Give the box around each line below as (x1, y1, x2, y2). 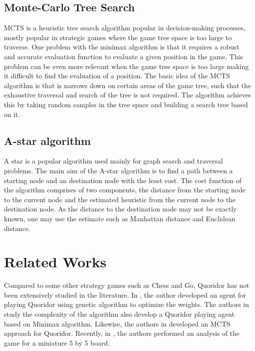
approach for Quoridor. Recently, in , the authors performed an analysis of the (4, 328, 240, 338)
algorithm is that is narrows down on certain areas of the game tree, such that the (4, 80, 251, 90)
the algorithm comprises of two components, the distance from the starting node (4, 185, 246, 195)
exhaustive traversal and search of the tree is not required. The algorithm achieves (4, 90, 251, 100)
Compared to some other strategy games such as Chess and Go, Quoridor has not (4, 280, 250, 290)
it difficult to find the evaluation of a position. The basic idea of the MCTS (4, 70, 230, 81)
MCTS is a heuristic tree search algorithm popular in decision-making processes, (4, 23, 246, 33)
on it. (4, 109, 20, 119)
